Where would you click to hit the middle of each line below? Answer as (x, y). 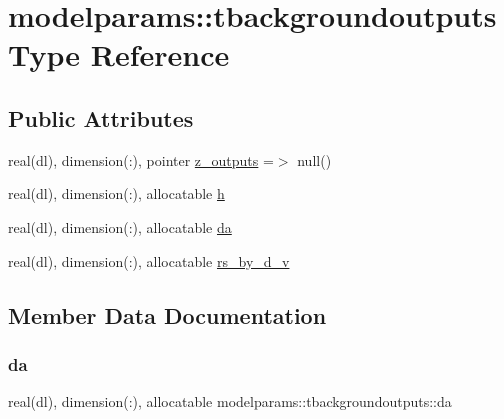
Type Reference (119, 54)
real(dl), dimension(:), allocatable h (116, 193)
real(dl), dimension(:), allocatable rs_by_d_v (149, 260)
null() (314, 159)
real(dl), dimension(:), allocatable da (120, 226)
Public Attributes (101, 117)
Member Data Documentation (167, 314)
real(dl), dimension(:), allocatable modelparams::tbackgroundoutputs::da (230, 401)
